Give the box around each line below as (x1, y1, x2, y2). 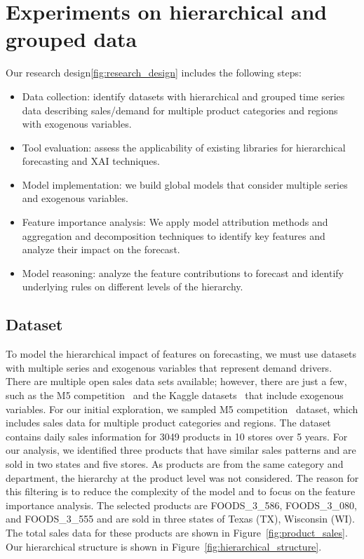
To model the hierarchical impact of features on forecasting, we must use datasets (6, 346, 356, 361)
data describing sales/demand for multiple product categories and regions (22, 102, 338, 117)
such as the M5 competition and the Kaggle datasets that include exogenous (6, 388, 344, 403)
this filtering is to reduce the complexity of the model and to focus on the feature (6, 484, 356, 499)
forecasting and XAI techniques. (22, 154, 160, 168)
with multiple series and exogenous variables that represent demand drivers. (6, 360, 332, 375)
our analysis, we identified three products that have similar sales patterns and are (6, 443, 356, 457)
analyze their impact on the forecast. (22, 242, 180, 257)
